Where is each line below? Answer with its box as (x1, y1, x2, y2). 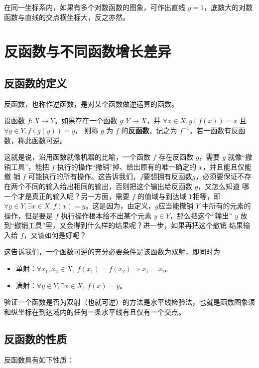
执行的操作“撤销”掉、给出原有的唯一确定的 (57, 161, 197, 172)
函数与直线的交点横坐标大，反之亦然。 (4, 11, 129, 22)
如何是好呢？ (44, 229, 87, 240)
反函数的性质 (4, 331, 67, 346)
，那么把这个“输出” (169, 210, 233, 220)
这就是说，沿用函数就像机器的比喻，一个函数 (4, 152, 150, 162)
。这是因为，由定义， (85, 200, 155, 211)
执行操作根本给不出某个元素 (61, 210, 152, 220)
